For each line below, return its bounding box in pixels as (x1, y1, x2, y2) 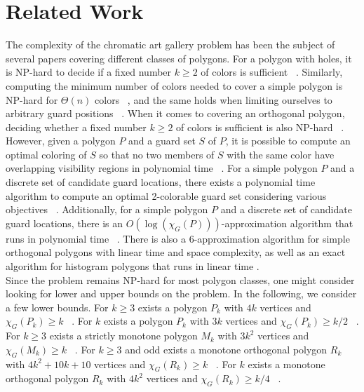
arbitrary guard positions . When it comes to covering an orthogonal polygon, (6, 106, 345, 121)
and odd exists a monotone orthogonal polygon (125, 342, 328, 356)
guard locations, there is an (6, 215, 123, 230)
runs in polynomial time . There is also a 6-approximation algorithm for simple (6, 231, 350, 245)
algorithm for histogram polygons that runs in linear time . (6, 259, 259, 273)
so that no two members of (99, 147, 215, 161)
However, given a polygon (6, 133, 116, 148)
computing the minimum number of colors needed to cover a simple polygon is (6, 78, 343, 93)
